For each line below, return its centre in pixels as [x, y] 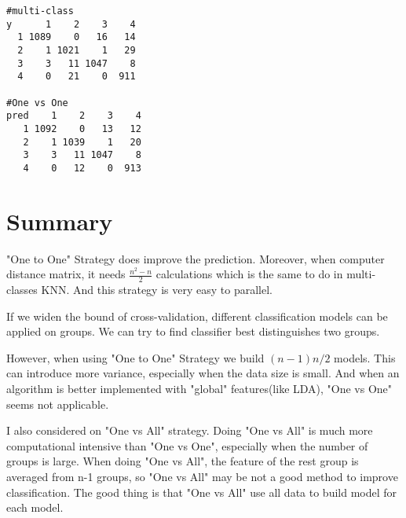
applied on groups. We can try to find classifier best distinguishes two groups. [193, 331]
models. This [365, 357]
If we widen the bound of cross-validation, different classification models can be [197, 316]
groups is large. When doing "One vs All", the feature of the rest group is [183, 461]
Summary [60, 220]
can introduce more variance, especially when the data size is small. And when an [203, 373]
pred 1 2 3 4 [74, 116]
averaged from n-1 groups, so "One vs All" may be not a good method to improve [202, 477]
